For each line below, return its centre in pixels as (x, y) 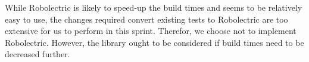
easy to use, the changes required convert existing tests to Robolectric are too (146, 19)
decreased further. (38, 54)
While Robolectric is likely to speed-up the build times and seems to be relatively (154, 7)
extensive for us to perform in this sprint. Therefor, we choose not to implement (151, 31)
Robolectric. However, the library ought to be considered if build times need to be (154, 42)
